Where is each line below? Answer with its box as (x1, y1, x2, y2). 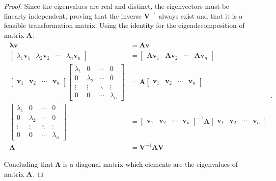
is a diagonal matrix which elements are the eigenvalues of (63, 159, 238, 169)
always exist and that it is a (159, 10, 243, 21)
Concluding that (4, 159, 53, 169)
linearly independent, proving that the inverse (4, 10, 142, 21)
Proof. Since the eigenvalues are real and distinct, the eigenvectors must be (4, 1, 229, 11)
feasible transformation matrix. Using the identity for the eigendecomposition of (4, 20, 245, 30)
